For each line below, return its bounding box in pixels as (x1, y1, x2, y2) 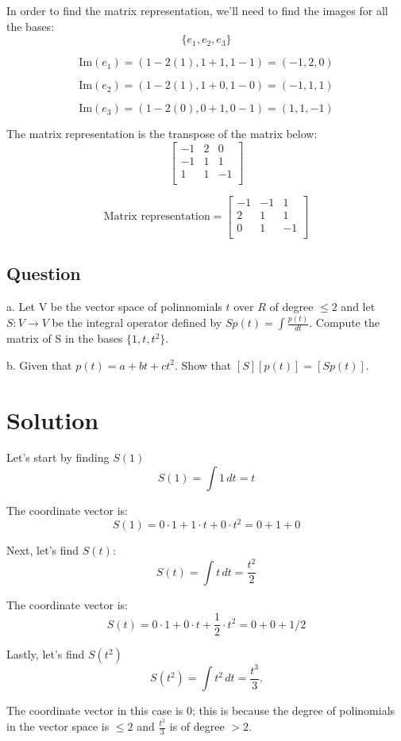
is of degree (169, 718, 225, 734)
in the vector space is (6, 718, 110, 734)
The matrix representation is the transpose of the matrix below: (6, 125, 318, 142)
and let (341, 298, 376, 315)
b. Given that (6, 356, 72, 373)
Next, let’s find (6, 542, 79, 559)
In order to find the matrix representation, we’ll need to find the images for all (6, 2, 388, 18)
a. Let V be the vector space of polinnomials (6, 298, 222, 315)
